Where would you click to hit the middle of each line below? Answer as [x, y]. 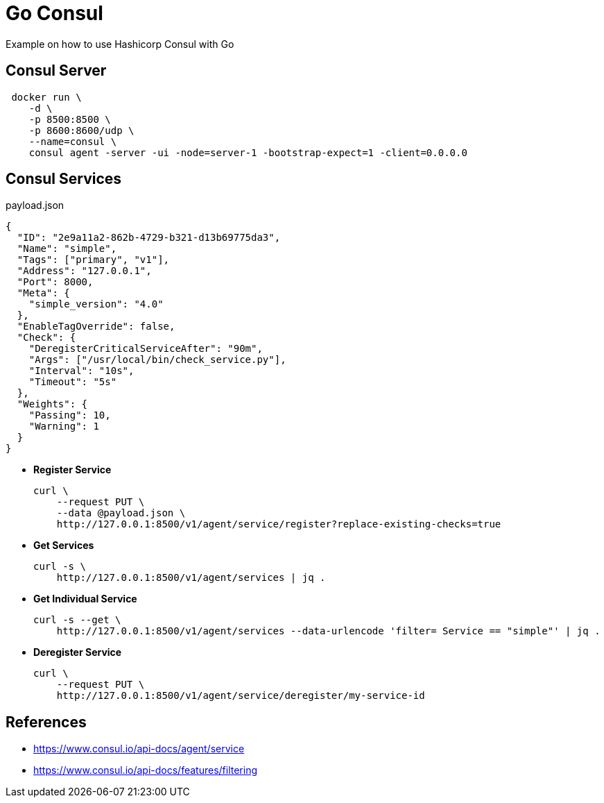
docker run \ [46, 97]
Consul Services [64, 179]
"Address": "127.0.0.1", [84, 271]
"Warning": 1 [64, 426]
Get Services [64, 546]
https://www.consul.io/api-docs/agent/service [139, 749]
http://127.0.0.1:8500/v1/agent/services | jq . [191, 578]
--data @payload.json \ [121, 513]
